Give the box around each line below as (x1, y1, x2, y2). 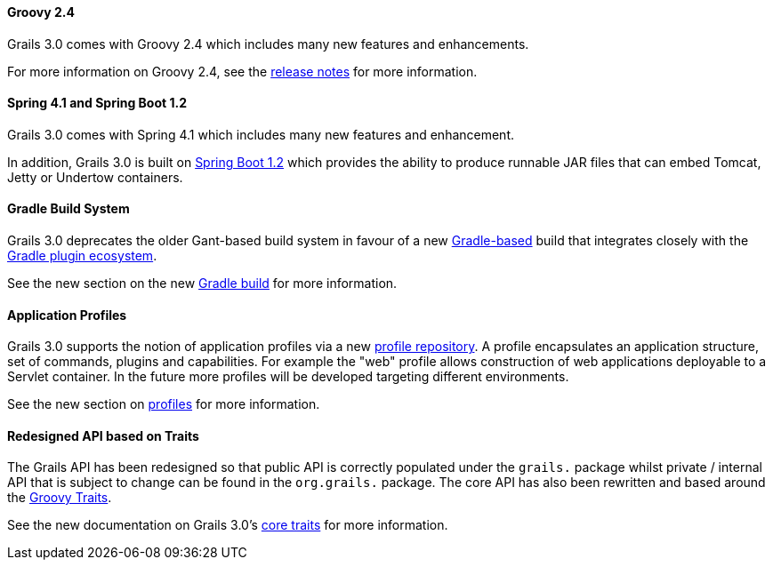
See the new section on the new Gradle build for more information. (7, 276, 398, 291)
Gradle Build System (7, 201, 130, 217)
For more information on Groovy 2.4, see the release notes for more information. (7, 63, 478, 79)
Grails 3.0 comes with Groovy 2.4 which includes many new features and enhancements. (7, 36, 529, 52)
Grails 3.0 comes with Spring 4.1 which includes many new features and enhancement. (7, 126, 515, 142)
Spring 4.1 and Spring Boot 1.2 (7, 95, 188, 111)
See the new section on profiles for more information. (7, 396, 320, 412)
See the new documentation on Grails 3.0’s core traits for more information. (7, 517, 448, 533)
